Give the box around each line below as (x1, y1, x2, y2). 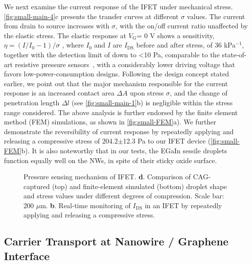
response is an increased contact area (4, 88, 115, 98)
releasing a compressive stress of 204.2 (4, 136, 118, 146)
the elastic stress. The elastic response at (4, 30, 126, 40)
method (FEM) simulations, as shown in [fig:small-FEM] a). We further (4, 117, 216, 127)
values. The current (187, 11, 245, 21)
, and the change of (170, 88, 228, 98)
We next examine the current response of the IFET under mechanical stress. (4, 1, 233, 11)
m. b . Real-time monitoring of (40, 200, 131, 210)
